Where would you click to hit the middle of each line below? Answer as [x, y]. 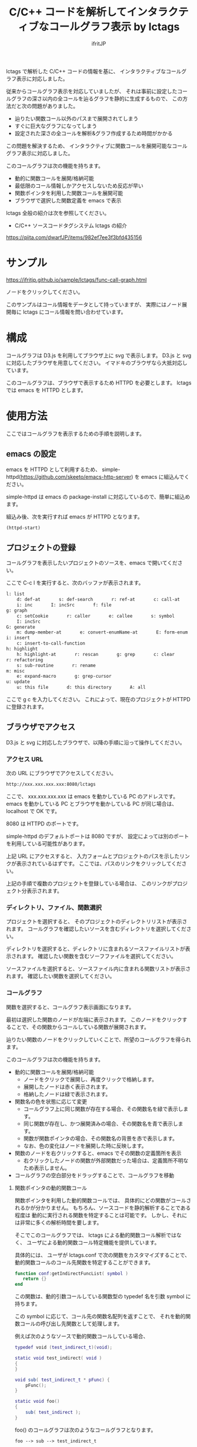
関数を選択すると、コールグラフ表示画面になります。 [70, 1007]
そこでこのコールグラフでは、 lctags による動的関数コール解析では [96, 1235]
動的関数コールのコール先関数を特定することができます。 [84, 1262]
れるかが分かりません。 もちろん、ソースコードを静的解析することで [98, 1207]
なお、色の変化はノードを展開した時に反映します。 [85, 1145]
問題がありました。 [55, 106]
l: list [16, 594]
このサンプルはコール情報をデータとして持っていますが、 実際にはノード [94, 304]
